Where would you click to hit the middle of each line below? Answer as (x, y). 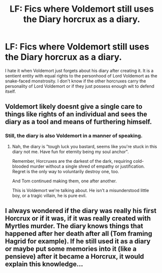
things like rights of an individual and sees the (76, 114)
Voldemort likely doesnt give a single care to (74, 107)
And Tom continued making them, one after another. (64, 181)
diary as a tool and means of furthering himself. (79, 122)
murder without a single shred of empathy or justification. (87, 166)
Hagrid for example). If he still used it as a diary (78, 242)
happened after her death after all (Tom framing (79, 234)
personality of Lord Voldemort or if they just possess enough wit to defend (80, 86)
